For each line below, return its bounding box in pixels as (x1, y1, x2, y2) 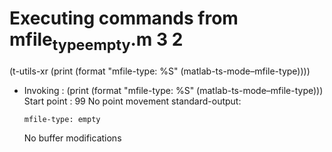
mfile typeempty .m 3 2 (9, 28, 184, 54)
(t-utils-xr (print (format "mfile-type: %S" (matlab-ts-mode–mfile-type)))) (9, 65, 311, 77)
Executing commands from (9, 7, 239, 30)
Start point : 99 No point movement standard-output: (23, 95, 242, 107)
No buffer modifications (23, 132, 122, 144)
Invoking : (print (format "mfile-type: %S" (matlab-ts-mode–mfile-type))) (23, 84, 324, 96)
